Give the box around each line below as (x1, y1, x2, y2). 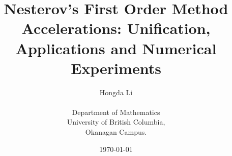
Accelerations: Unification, (21, 18, 211, 38)
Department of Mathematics (72, 106, 160, 117)
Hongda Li (99, 87, 133, 97)
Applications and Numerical (15, 37, 217, 58)
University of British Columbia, (67, 116, 165, 127)
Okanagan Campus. (85, 127, 147, 137)
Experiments (71, 57, 161, 78)
